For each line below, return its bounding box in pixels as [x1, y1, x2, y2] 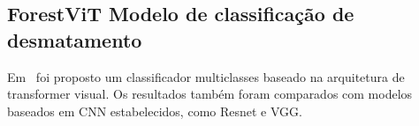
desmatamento [7, 26, 142, 53]
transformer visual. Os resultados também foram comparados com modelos [7, 85, 413, 103]
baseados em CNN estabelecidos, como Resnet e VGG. [7, 101, 302, 120]
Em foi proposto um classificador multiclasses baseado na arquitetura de [7, 67, 405, 85]
